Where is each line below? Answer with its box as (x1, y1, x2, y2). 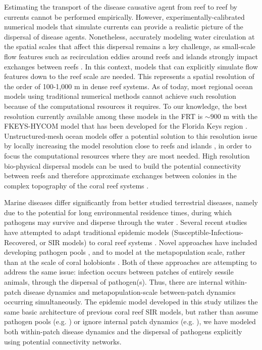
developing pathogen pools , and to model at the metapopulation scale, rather (4, 247, 245, 257)
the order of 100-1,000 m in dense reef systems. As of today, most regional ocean (4, 81, 253, 91)
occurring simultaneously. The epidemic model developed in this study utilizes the (4, 296, 258, 307)
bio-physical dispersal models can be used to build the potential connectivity (4, 160, 241, 171)
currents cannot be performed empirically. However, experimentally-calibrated (4, 11, 245, 22)
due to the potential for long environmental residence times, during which (4, 207, 232, 217)
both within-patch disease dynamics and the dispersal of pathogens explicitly (4, 326, 242, 336)
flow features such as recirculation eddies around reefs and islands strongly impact (4, 51, 258, 61)
